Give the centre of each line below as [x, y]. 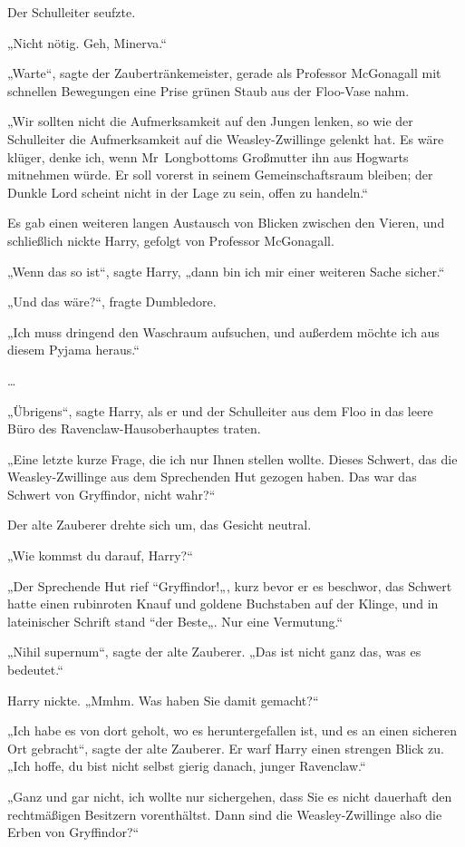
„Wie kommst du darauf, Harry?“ [100, 555]
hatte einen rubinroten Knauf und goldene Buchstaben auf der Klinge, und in [223, 604]
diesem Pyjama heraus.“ [73, 350]
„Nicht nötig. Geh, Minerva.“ [87, 42]
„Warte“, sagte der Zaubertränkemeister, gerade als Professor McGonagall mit [224, 73]
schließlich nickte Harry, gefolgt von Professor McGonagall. [171, 240]
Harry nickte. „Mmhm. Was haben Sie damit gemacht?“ [163, 700]
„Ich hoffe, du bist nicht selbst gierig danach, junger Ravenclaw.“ [187, 766]
